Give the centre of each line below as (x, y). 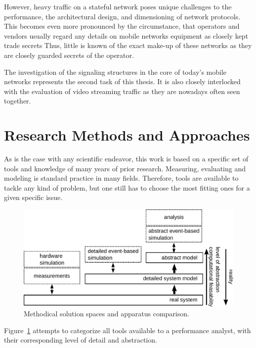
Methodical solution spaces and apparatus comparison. (107, 314)
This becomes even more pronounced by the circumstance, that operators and (122, 26)
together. (18, 101)
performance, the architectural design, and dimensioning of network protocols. (122, 16)
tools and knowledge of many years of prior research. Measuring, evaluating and (125, 168)
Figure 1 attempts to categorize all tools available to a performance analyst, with (128, 330)
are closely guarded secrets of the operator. (69, 55)
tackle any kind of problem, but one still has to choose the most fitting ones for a (127, 187)
